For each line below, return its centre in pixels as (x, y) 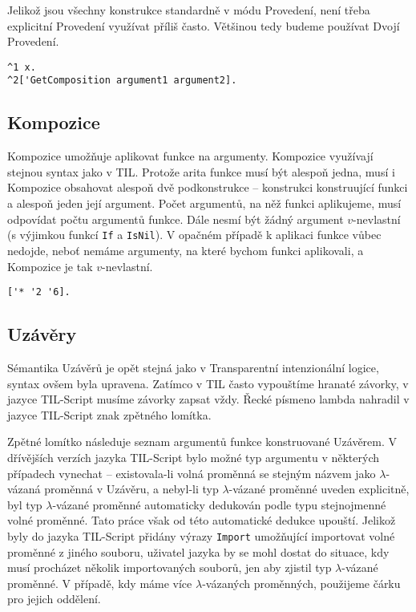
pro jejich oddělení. (54, 599)
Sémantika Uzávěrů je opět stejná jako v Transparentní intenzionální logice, (193, 367)
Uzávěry (42, 334)
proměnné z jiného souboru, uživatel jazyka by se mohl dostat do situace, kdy (198, 551)
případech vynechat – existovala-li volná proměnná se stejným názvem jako (192, 473)
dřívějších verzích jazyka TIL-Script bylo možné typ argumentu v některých (194, 457)
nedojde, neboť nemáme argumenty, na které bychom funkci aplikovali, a (186, 250)
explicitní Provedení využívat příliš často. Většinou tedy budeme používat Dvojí (204, 25)
